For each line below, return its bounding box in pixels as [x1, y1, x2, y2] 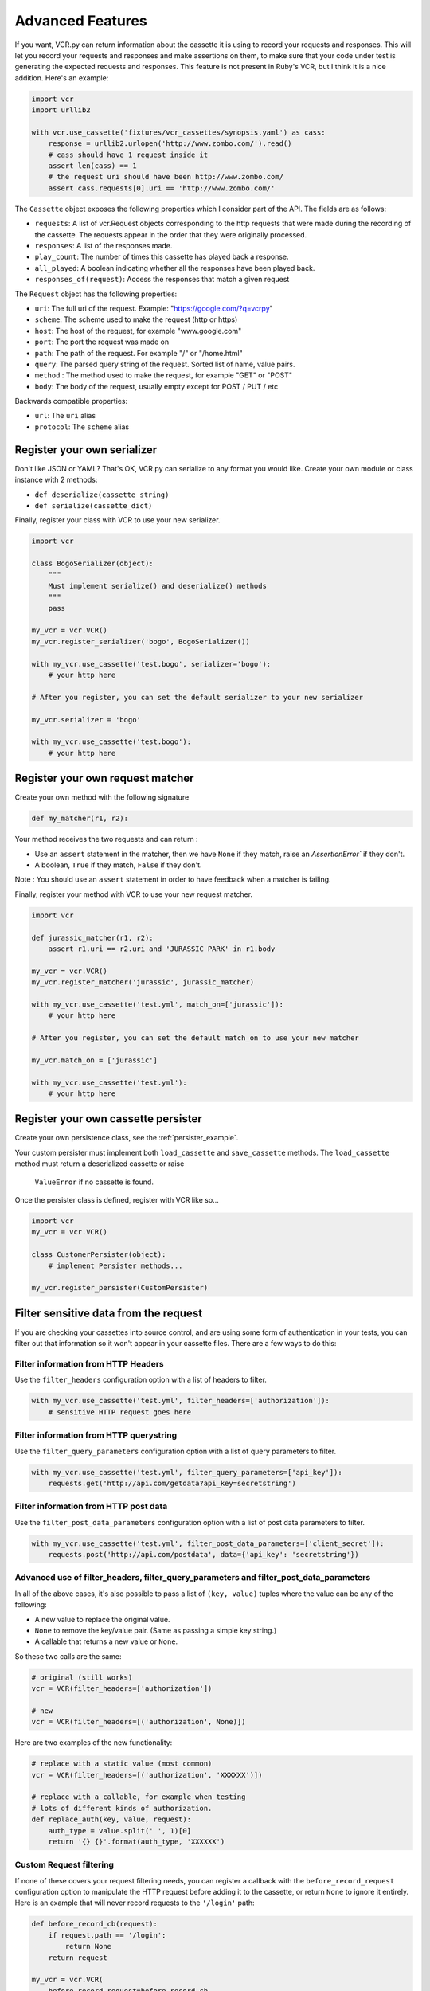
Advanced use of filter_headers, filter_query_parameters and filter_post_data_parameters [14, 1572, 371, 1583]
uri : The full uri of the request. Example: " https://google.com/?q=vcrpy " [34, 303, 274, 313]
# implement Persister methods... [48, 1261, 183, 1270]
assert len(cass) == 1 [48, 162, 137, 170]
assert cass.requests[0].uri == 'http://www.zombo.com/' [48, 183, 276, 193]
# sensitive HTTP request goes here [48, 1407, 191, 1417]
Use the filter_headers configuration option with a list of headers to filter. [14, 1375, 267, 1385]
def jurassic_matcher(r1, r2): [31, 933, 154, 942]
